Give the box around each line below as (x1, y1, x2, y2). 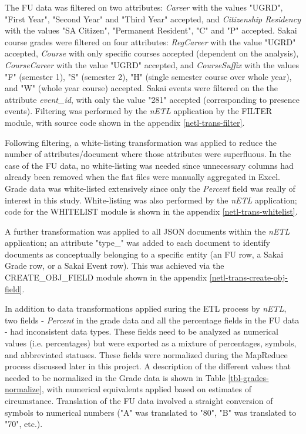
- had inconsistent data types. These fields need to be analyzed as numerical (5, 325, 278, 338)
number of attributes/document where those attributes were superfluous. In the (5, 148, 291, 160)
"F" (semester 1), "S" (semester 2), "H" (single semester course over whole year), (5, 70, 292, 82)
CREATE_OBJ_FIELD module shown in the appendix (5, 271, 207, 283)
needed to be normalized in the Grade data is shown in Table (5, 371, 226, 383)
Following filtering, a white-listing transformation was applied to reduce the (5, 136, 277, 148)
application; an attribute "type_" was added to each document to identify (5, 236, 271, 249)
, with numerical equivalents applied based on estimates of (42, 383, 251, 395)
